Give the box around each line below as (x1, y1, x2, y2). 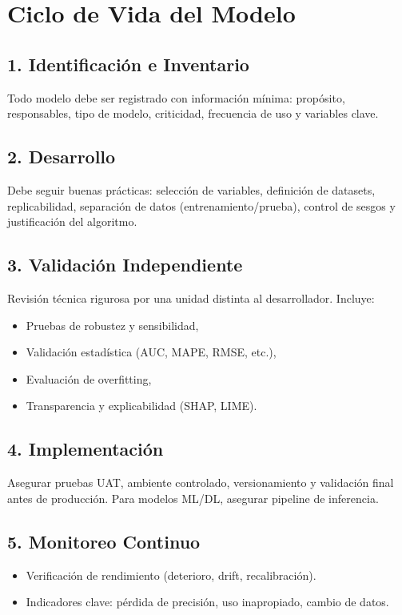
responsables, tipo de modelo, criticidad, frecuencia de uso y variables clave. (7, 105, 379, 122)
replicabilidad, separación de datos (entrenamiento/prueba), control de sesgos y (7, 197, 396, 214)
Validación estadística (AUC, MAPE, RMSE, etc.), (26, 344, 277, 360)
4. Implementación (7, 436, 164, 461)
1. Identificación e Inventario (7, 51, 249, 76)
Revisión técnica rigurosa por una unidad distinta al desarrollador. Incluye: (7, 289, 375, 306)
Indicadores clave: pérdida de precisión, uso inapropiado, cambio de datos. (26, 593, 389, 610)
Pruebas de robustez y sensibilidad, (26, 316, 199, 333)
